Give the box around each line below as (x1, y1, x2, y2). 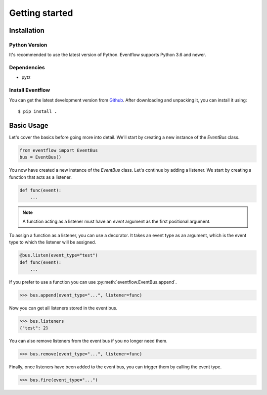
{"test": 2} (19, 325, 49, 331)
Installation (9, 26, 44, 35)
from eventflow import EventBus (19, 148, 98, 153)
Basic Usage (9, 121, 48, 130)
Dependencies (9, 64, 45, 71)
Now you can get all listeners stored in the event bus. (9, 305, 118, 311)
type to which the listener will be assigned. (9, 239, 96, 245)
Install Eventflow (9, 87, 50, 94)
